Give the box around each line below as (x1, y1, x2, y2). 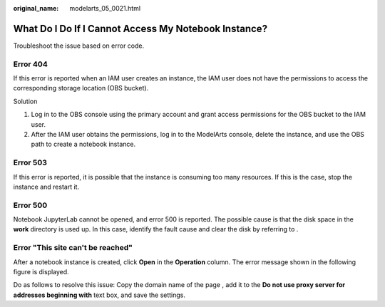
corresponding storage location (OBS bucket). (13, 84, 149, 93)
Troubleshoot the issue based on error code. (13, 41, 145, 50)
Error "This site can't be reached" (13, 243, 133, 253)
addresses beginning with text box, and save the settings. (13, 291, 185, 299)
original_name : (13, 4, 59, 12)
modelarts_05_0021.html (69, 4, 141, 12)
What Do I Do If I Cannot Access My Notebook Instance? (13, 22, 267, 35)
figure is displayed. (13, 267, 69, 276)
